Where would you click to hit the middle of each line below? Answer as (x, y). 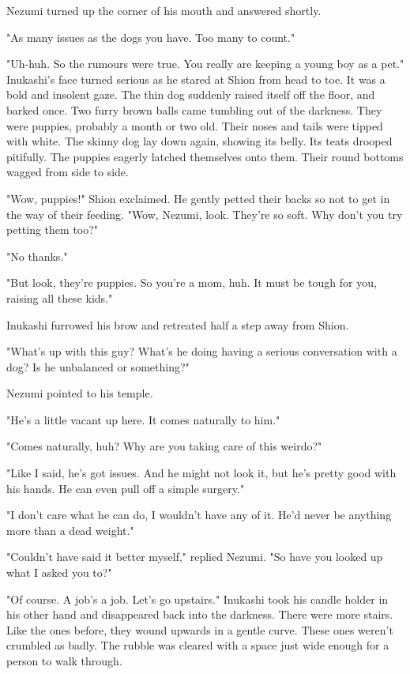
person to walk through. (64, 661)
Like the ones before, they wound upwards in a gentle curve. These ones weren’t (200, 629)
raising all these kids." (60, 297)
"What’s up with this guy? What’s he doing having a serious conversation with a (202, 351)
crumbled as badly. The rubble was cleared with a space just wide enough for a (198, 645)
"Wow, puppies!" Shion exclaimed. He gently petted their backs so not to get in (198, 198)
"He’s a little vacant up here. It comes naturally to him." (143, 419)
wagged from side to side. (68, 172)
